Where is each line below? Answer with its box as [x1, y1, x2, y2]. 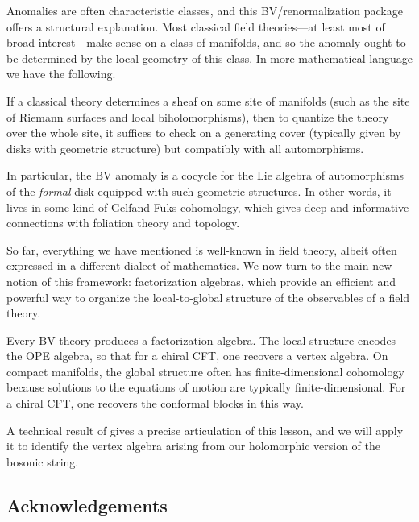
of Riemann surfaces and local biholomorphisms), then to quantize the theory [6, 108, 389, 125]
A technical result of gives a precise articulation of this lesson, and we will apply [6, 421, 404, 438]
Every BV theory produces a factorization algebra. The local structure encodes [6, 331, 396, 348]
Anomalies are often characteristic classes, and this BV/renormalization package [6, 2, 403, 19]
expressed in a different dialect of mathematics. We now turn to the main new [6, 257, 392, 274]
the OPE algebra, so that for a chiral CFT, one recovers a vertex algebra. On [6, 347, 388, 364]
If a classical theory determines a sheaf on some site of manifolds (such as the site [6, 92, 410, 109]
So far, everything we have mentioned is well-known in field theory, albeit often [6, 241, 397, 258]
